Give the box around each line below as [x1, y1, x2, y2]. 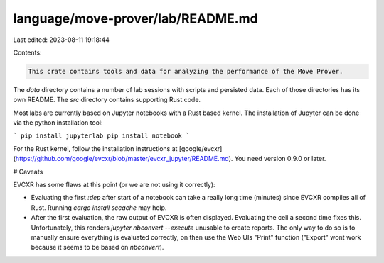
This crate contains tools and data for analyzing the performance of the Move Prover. [28, 67, 343, 75]
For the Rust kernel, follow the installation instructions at [13, 144, 178, 152]
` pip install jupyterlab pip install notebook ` [13, 132, 190, 140]
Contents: [13, 48, 42, 57]
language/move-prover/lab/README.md [13, 11, 259, 26]
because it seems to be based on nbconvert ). [31, 243, 164, 252]
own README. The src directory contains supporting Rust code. [13, 96, 201, 104]
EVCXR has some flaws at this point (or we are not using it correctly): [13, 181, 216, 189]
